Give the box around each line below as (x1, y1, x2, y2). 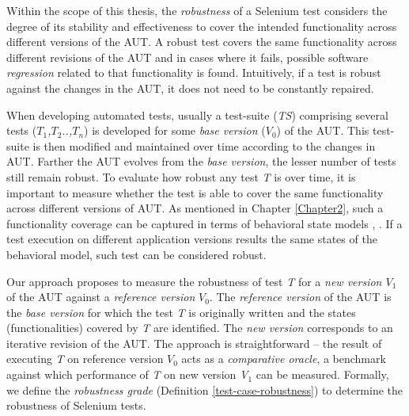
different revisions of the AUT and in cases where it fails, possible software (6, 48, 369, 65)
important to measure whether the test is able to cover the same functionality (6, 184, 384, 200)
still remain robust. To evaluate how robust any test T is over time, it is (6, 168, 356, 185)
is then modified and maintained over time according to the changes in (32, 137, 376, 154)
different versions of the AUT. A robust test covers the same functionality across (6, 33, 397, 50)
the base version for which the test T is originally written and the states (6, 303, 356, 320)
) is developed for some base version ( (84, 122, 266, 139)
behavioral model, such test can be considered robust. (6, 246, 267, 262)
